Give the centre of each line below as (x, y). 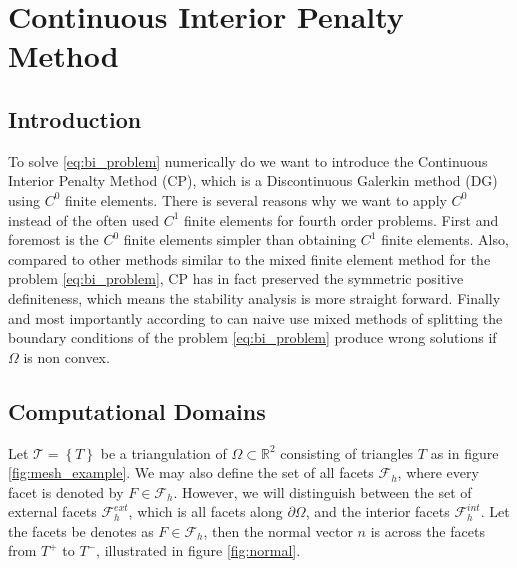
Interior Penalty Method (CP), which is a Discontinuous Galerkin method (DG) (253, 180)
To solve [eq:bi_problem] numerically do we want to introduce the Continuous (248, 160)
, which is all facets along (205, 511)
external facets (52, 511)
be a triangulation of (163, 452)
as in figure (464, 452)
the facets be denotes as (81, 530)
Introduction (75, 118)
